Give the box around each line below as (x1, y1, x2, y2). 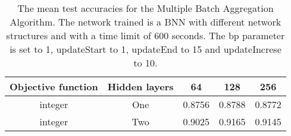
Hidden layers (107, 80, 174, 93)
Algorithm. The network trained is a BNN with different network (10, 15, 281, 29)
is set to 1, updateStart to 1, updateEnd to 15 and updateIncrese (10, 42, 281, 56)
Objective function (10, 80, 98, 93)
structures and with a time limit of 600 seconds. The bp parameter (6, 29, 285, 42)
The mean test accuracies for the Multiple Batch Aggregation (17, 1, 274, 15)
